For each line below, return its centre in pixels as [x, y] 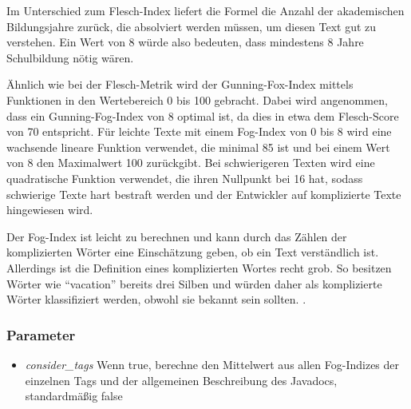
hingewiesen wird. [50, 210]
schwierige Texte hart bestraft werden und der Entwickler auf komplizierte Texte [204, 194]
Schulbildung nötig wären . [70, 57]
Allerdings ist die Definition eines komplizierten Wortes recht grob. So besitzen [199, 267]
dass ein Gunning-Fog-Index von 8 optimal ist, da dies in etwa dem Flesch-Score [203, 115]
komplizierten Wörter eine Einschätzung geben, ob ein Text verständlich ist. [193, 252]
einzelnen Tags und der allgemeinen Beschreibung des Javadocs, [181, 380]
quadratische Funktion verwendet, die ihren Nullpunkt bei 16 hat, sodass [185, 178]
